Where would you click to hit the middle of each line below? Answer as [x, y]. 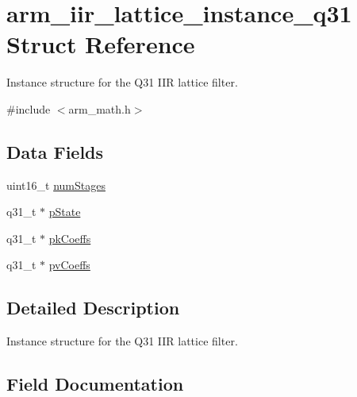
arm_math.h [100, 108]
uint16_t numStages [56, 185]
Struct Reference [101, 44]
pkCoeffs [70, 238]
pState [65, 212]
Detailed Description [93, 308]
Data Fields [55, 151]
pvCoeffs [69, 265]
